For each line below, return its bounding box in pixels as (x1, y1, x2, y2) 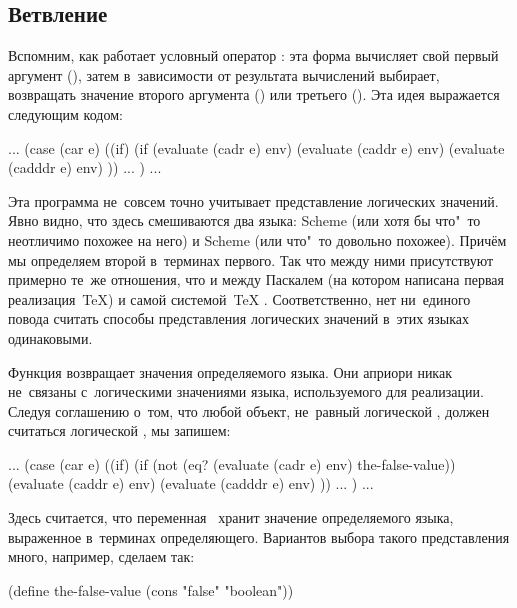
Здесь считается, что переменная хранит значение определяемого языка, (8, 507, 454, 528)
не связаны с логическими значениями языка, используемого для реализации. (8, 381, 484, 402)
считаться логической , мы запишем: (8, 420, 231, 441)
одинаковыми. (8, 327, 93, 348)
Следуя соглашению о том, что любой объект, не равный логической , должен (8, 400, 490, 421)
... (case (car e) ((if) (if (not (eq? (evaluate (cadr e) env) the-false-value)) (8, 453, 456, 474)
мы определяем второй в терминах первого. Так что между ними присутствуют (8, 249, 494, 270)
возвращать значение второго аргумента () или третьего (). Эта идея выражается (8, 84, 500, 105)
